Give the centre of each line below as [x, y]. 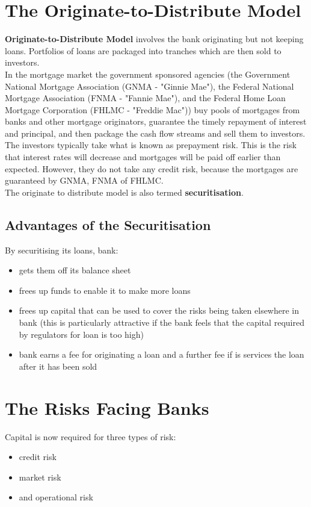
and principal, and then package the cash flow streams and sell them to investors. [155, 133]
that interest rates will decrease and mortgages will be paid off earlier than [143, 157]
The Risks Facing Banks [107, 407]
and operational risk [56, 497]
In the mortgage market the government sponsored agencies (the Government [148, 74]
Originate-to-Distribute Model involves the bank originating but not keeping [154, 39]
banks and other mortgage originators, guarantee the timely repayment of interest [156, 121]
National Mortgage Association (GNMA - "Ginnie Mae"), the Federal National [149, 86]
